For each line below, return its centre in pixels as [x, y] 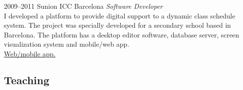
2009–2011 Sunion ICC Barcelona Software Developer [83, 6]
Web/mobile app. [30, 53]
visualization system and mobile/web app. [67, 44]
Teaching [27, 80]
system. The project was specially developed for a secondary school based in [118, 25]
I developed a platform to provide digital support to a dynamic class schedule [120, 15]
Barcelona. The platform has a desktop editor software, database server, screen [122, 34]
